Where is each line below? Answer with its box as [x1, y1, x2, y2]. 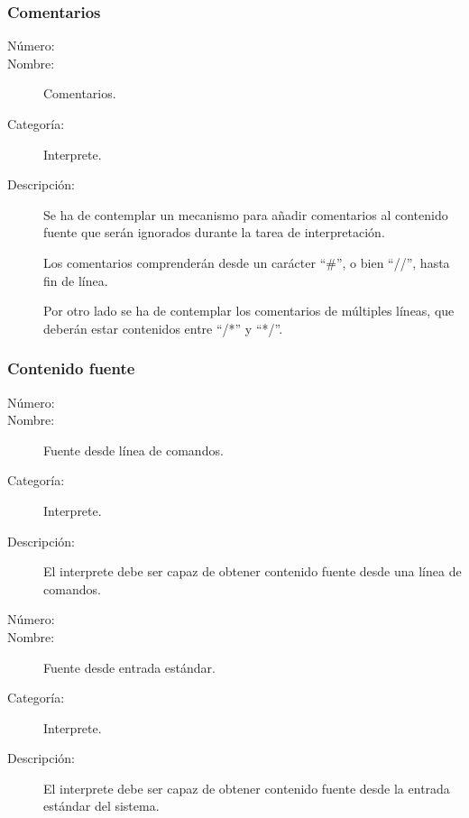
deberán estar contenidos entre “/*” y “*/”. [43, 318, 283, 337]
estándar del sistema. [43, 796, 160, 815]
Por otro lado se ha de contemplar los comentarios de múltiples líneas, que [43, 301, 455, 320]
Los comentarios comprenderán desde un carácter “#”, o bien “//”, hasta [43, 253, 450, 271]
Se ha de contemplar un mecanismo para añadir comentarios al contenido [43, 205, 448, 224]
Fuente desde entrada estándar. [43, 657, 216, 676]
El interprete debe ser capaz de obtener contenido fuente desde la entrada [43, 778, 450, 797]
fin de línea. [43, 271, 108, 290]
